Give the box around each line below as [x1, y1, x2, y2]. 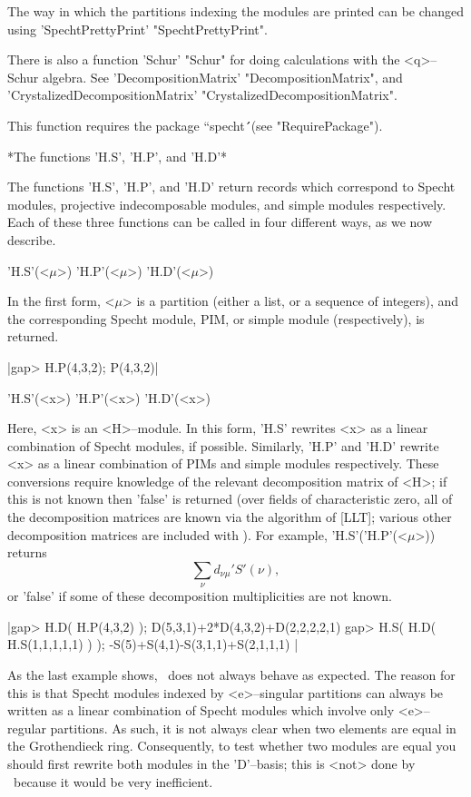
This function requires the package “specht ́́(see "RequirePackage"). [7, 115, 383, 134]
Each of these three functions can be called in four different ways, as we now [7, 212, 433, 231]
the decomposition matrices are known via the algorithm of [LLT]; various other [7, 507, 452, 526]
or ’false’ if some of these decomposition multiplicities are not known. [7, 586, 392, 605]
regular [7, 718, 46, 737]
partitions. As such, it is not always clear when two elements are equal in [50, 718, 456, 737]
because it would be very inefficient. [13, 772, 213, 791]
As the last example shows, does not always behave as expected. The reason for [7, 665, 456, 684]
